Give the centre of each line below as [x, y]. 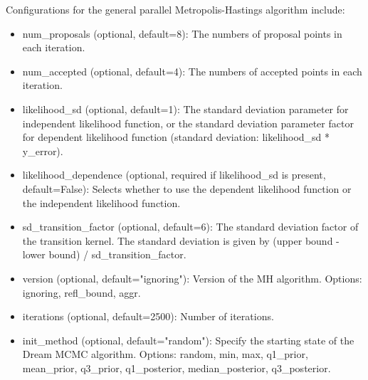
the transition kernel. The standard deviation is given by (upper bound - [181, 240]
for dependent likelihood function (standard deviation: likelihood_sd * [176, 137]
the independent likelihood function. [101, 202]
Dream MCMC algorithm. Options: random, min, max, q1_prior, [165, 354]
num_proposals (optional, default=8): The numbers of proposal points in [182, 33]
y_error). [43, 151]
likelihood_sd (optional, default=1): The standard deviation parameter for [185, 109]
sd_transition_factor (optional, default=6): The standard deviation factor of [190, 227]
